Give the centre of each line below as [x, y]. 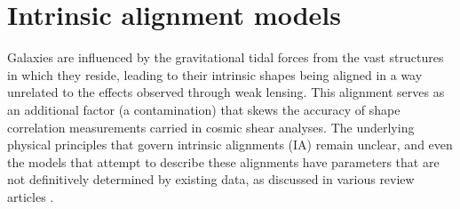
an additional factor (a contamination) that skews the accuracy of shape [204, 109]
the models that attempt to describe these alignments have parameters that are [223, 161]
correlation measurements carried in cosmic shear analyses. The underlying [211, 127]
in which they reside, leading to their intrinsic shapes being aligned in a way [215, 74]
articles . [31, 196]
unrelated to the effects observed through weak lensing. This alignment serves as [226, 92]
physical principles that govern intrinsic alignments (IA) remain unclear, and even [230, 145]
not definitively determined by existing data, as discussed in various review [211, 179]
